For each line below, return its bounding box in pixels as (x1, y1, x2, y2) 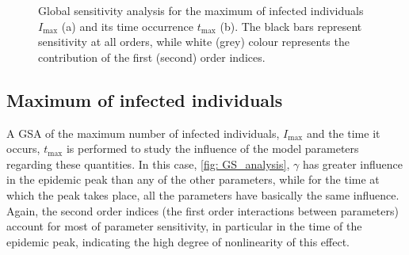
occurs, (6, 140, 40, 157)
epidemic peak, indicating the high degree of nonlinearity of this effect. (6, 233, 350, 249)
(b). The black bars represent (220, 17, 362, 34)
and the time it (306, 124, 380, 141)
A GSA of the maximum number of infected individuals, (6, 124, 280, 141)
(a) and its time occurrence (61, 17, 194, 34)
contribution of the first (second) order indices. (38, 48, 266, 65)
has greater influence (302, 155, 403, 172)
